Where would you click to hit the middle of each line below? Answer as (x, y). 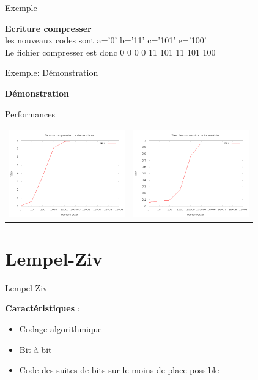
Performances (30, 114)
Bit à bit (35, 349)
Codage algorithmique (61, 329)
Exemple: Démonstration (52, 73)
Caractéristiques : (42, 308)
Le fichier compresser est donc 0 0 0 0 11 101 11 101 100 (110, 52)
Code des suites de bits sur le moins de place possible (119, 370)
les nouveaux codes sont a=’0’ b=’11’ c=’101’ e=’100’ (106, 40)
